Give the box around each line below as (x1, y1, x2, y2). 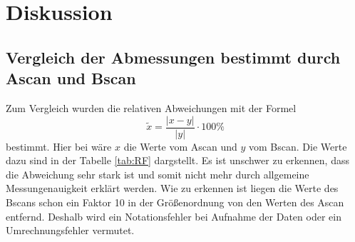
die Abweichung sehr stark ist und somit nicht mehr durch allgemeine (6, 166, 309, 181)
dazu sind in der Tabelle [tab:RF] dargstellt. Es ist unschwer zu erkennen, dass (6, 153, 349, 168)
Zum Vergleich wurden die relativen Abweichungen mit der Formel (6, 100, 297, 115)
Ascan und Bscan (6, 67, 136, 89)
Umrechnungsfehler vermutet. (6, 223, 135, 238)
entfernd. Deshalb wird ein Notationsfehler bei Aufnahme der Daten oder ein (6, 208, 341, 223)
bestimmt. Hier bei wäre (6, 138, 112, 153)
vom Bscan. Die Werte (249, 138, 347, 153)
